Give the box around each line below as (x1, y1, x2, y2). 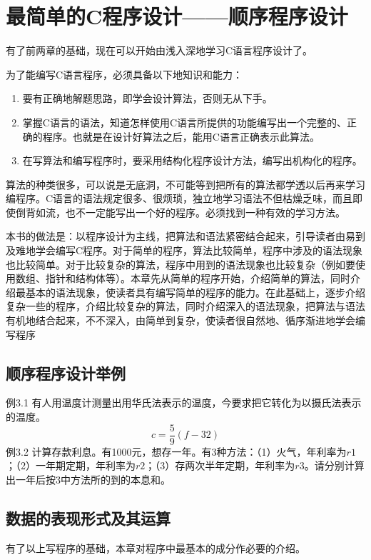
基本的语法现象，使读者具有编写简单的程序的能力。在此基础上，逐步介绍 (25, 284, 365, 299)
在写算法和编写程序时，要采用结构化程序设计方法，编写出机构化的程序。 (22, 153, 362, 168)
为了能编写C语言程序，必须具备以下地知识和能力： (6, 66, 243, 81)
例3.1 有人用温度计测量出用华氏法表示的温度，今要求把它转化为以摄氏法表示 (6, 395, 362, 410)
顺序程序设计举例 (6, 361, 126, 384)
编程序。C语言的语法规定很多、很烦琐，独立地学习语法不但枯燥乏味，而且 (6, 191, 353, 206)
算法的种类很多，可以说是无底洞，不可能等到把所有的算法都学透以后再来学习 (6, 176, 365, 191)
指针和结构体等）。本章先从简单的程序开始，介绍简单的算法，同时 (45, 271, 350, 286)
